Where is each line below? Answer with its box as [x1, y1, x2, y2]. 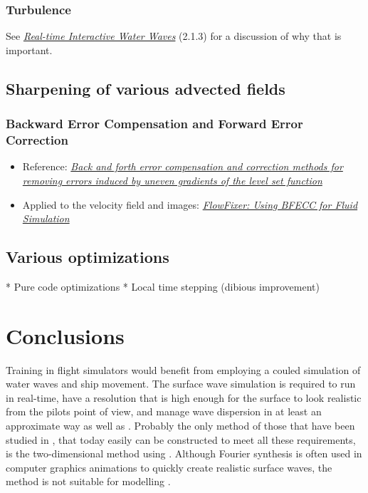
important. [6, 42, 53, 57]
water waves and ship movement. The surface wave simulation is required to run [6, 376, 356, 391]
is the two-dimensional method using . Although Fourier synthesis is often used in [6, 446, 362, 461]
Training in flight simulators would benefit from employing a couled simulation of [6, 362, 361, 377]
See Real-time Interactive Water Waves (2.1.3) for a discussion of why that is [6, 28, 342, 43]
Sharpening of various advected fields [6, 77, 285, 99]
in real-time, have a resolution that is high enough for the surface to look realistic [6, 390, 362, 405]
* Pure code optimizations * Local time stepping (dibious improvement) [6, 279, 320, 294]
